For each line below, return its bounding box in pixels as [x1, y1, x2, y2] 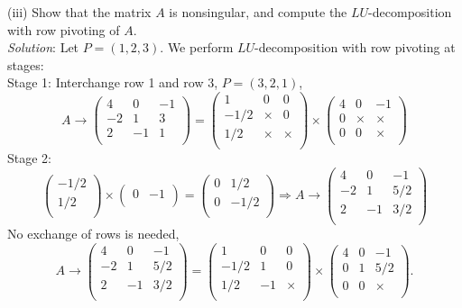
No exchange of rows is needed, [7, 223, 180, 242]
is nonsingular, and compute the [169, 3, 347, 21]
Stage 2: [7, 149, 51, 168]
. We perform [160, 38, 234, 57]
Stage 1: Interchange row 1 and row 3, [7, 73, 218, 92]
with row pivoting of [7, 20, 120, 39]
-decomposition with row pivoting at [254, 38, 456, 57]
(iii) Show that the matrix [7, 3, 152, 21]
